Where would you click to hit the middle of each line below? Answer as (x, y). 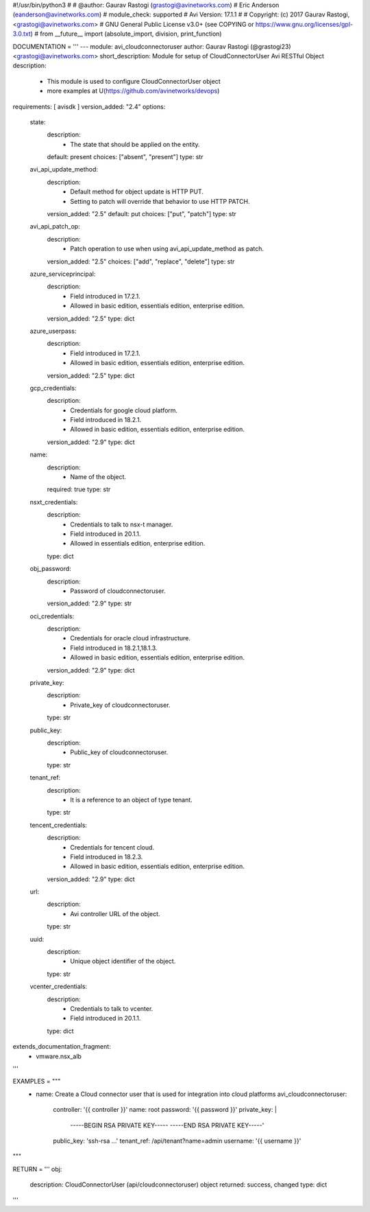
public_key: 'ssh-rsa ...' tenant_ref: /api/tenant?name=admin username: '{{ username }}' (177, 1141)
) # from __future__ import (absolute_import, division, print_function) (126, 34)
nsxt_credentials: (54, 502)
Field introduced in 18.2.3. (107, 856)
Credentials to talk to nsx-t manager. (122, 524)
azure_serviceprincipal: (63, 274)
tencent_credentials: (59, 825)
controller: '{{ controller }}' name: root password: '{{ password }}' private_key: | (165, 1110)
